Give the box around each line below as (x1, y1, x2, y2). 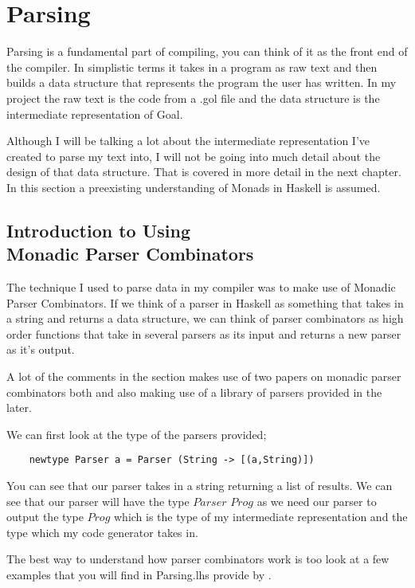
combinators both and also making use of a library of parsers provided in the (6, 383, 382, 400)
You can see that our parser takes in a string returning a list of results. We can (6, 477, 393, 494)
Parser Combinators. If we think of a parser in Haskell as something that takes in (6, 294, 404, 311)
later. (6, 399, 32, 416)
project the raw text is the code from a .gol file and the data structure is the (6, 89, 380, 106)
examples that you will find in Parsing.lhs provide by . (6, 566, 272, 583)
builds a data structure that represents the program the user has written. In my (6, 74, 397, 91)
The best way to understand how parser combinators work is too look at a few (6, 551, 390, 567)
